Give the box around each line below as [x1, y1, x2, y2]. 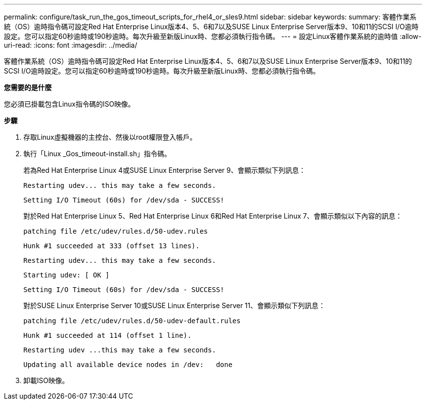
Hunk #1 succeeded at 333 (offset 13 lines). [23, 242, 200, 250]
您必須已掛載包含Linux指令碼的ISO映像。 [4, 100, 135, 108]
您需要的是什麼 [4, 83, 52, 92]
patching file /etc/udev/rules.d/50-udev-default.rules [23, 317, 241, 325]
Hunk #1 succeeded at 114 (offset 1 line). [23, 331, 192, 339]
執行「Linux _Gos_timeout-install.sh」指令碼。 [23, 149, 171, 158]
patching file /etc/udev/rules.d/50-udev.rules [23, 227, 208, 235]
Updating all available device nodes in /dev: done [23, 361, 232, 368]
